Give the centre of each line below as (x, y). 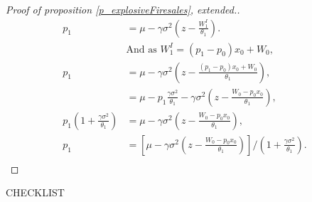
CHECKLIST (35, 192)
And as (141, 49)
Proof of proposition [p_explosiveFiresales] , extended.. (123, 9)
